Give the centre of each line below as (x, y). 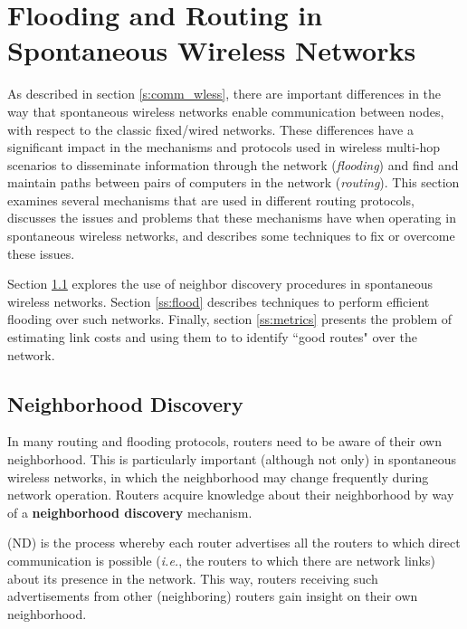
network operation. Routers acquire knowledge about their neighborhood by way (231, 495)
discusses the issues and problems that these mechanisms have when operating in (232, 218)
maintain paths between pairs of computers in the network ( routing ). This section (233, 182)
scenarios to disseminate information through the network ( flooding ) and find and (233, 164)
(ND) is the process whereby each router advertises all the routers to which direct (234, 543)
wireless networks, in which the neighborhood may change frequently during (218, 477)
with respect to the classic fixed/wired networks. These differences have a (210, 129)
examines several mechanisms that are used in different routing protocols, (211, 200)
